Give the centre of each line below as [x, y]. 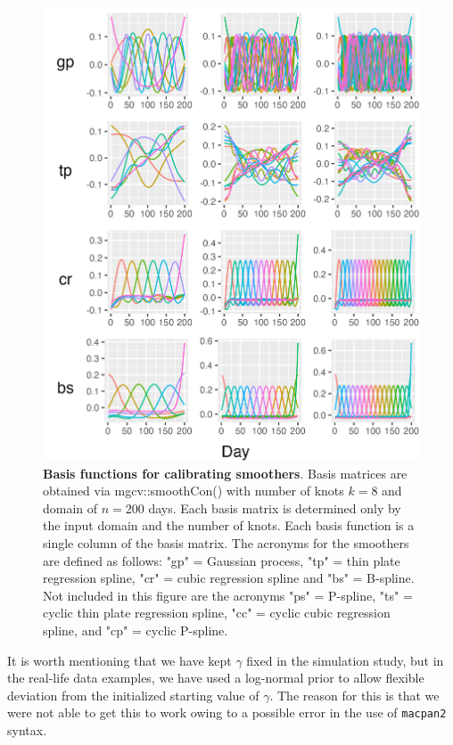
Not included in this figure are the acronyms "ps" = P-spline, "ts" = [228, 595]
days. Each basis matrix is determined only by [275, 508]
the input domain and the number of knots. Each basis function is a [229, 525]
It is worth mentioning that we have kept [119, 660]
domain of [70, 508]
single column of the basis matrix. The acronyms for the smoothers [226, 542]
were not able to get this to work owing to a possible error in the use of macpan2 [227, 712]
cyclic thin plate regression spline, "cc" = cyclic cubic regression [217, 613]
